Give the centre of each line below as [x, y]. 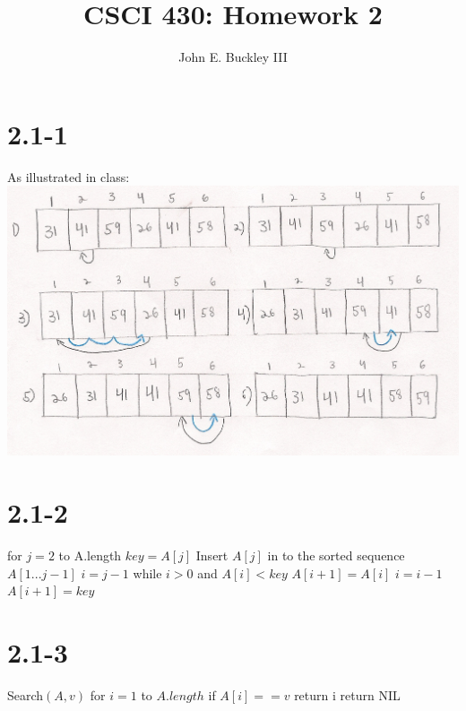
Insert [212, 555]
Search [26, 694]
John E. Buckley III [233, 57]
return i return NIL [347, 694]
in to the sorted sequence [336, 555]
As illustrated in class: [69, 176]
